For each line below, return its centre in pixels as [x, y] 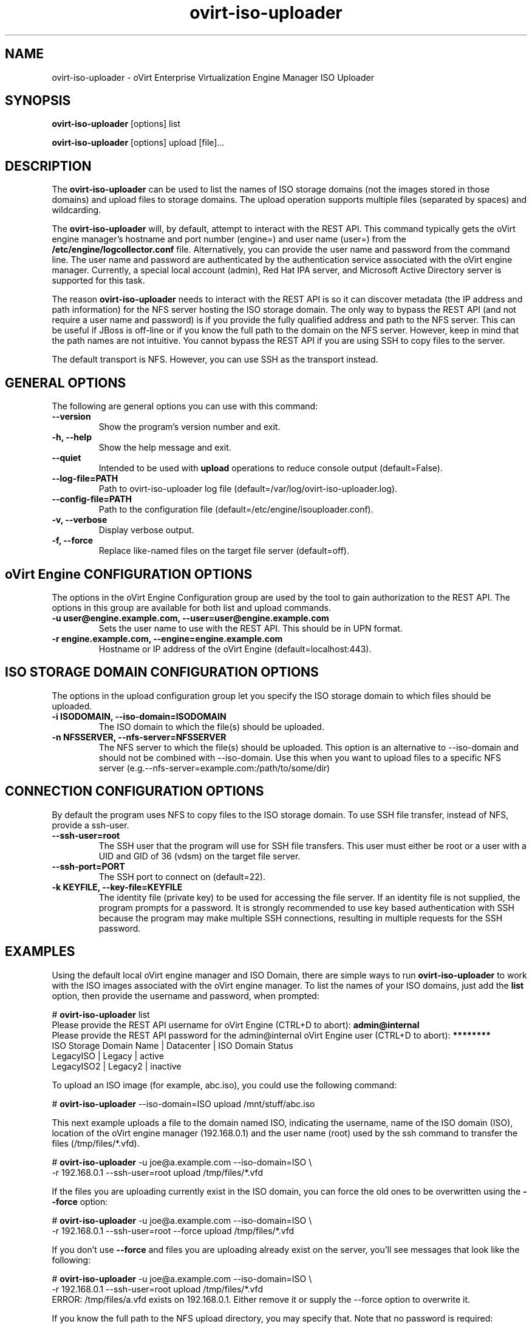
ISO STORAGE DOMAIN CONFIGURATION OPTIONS [162, 672]
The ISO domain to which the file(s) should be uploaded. [211, 726]
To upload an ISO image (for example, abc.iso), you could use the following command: [224, 1085]
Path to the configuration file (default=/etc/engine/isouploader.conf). [236, 510]
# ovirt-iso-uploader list [101, 1014]
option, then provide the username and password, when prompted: [186, 995]
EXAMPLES [40, 952]
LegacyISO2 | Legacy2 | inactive [117, 1066]
